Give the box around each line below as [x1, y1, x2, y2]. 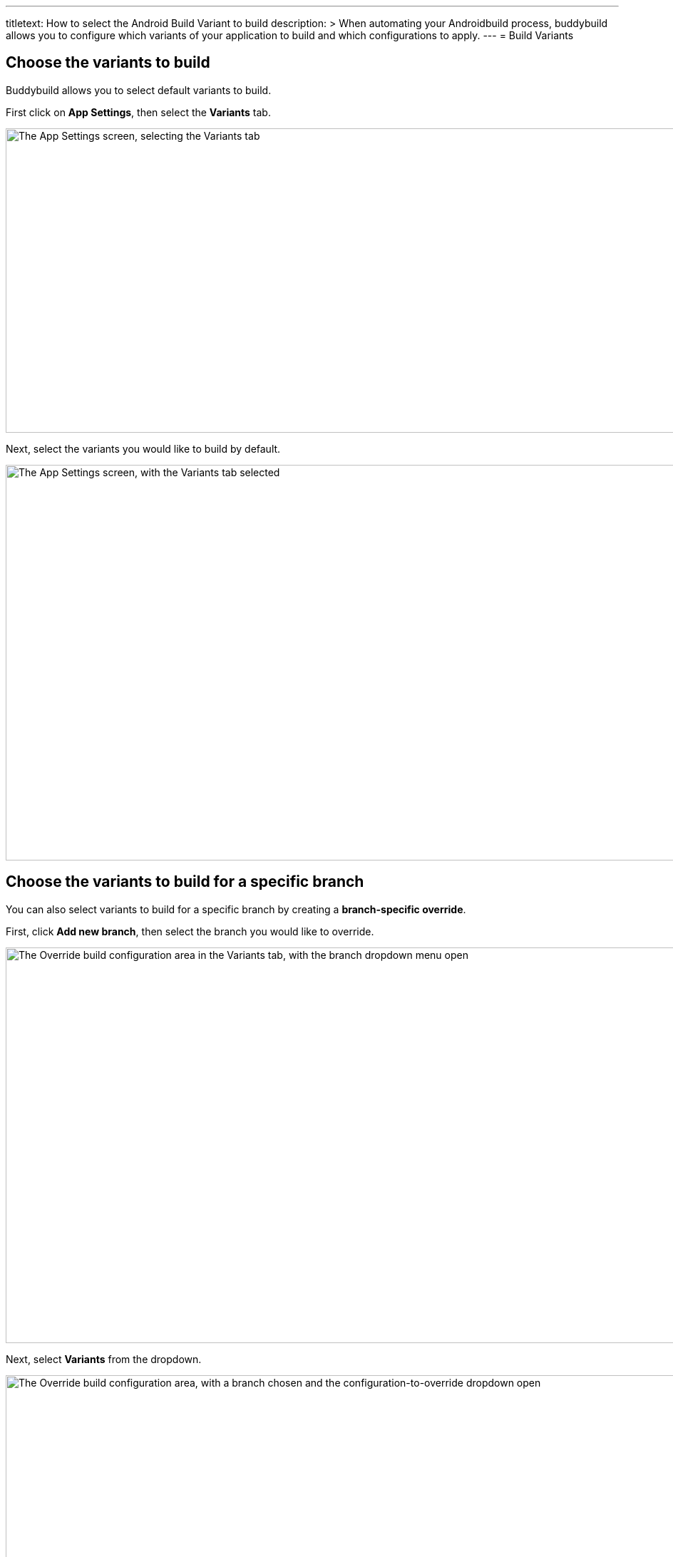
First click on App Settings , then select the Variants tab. [6, 106, 271, 118]
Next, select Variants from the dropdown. [6, 1352, 202, 1365]
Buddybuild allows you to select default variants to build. [6, 83, 272, 96]
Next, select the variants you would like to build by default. [6, 442, 281, 455]
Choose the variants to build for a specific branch [6, 873, 364, 891]
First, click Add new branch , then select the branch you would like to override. [6, 925, 374, 937]
